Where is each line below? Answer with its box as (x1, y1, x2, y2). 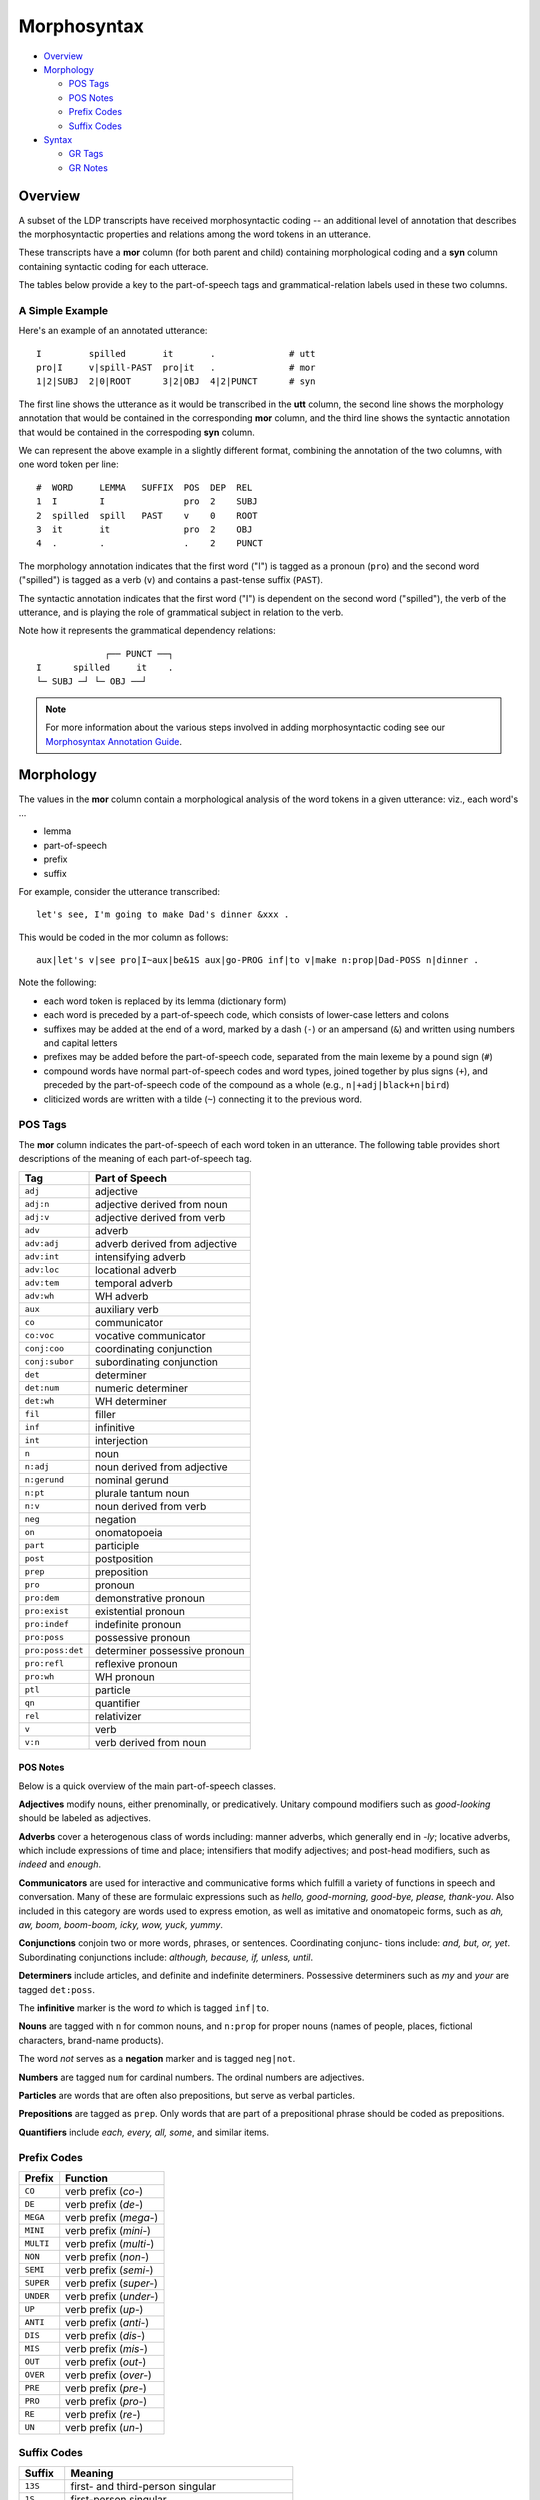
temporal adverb (95, 1276, 174, 1290)
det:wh (24, 1396, 55, 1407)
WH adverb (95, 1289, 149, 1303)
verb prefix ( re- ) (65, 2407, 141, 2421)
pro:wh (24, 1671, 55, 1682)
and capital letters (43, 1037, 118, 1049)
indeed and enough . (18, 1858, 102, 1870)
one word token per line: (18, 458, 119, 470)
